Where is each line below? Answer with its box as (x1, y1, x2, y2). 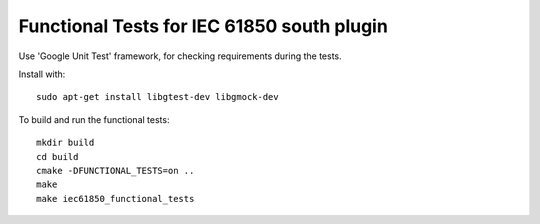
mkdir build (36, 137, 95, 149)
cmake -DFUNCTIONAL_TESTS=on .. (36, 165, 195, 176)
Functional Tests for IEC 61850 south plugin (18, 15, 389, 37)
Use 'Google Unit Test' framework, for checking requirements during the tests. (18, 50, 342, 62)
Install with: (18, 68, 66, 80)
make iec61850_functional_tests (36, 193, 195, 204)
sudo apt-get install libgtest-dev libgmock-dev (36, 91, 279, 103)
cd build (36, 151, 79, 162)
